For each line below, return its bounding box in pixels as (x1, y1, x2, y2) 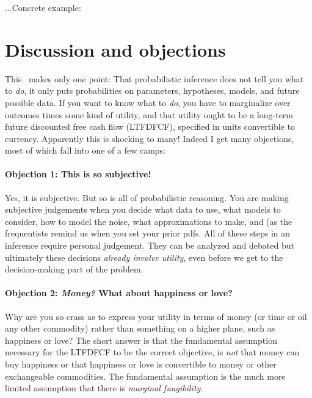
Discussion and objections (5, 37, 226, 62)
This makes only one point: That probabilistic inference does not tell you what (5, 72, 304, 85)
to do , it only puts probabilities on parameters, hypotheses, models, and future (5, 84, 300, 97)
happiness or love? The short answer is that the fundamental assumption (5, 333, 277, 346)
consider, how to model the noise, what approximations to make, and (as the (5, 215, 292, 227)
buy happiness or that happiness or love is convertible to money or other (5, 358, 277, 370)
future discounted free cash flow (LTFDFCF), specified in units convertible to (5, 120, 296, 133)
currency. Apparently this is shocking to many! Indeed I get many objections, (5, 132, 294, 144)
